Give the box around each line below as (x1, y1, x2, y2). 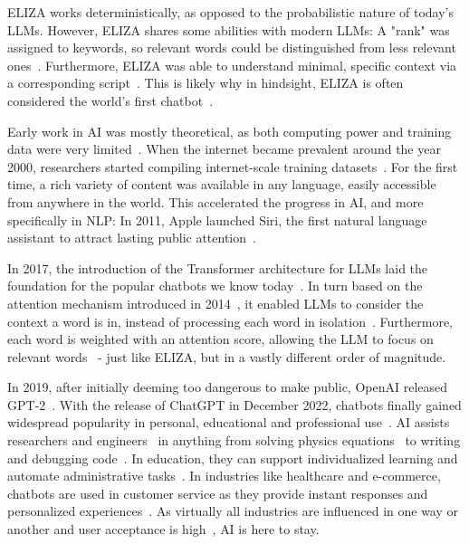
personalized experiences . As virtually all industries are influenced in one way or (7, 501, 459, 520)
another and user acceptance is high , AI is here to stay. (7, 520, 320, 539)
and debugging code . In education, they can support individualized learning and (7, 448, 458, 467)
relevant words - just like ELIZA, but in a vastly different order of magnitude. (7, 347, 446, 366)
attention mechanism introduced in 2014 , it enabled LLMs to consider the (7, 293, 424, 312)
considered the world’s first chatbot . (7, 91, 214, 110)
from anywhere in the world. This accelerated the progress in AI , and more (7, 192, 424, 211)
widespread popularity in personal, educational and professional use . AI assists (7, 413, 450, 432)
